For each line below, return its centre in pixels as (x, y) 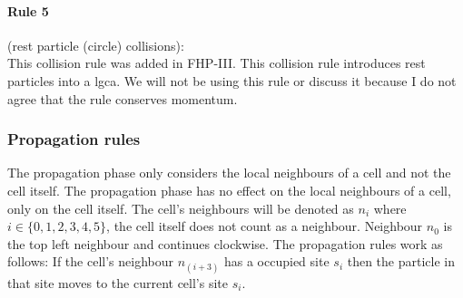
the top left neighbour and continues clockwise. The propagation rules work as (225, 243)
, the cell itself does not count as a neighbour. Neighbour (265, 226)
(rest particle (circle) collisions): (96, 45)
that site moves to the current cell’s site (118, 282)
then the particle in (401, 261)
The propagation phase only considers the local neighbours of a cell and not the (229, 173)
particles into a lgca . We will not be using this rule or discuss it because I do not (232, 80)
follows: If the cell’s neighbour (90, 261)
